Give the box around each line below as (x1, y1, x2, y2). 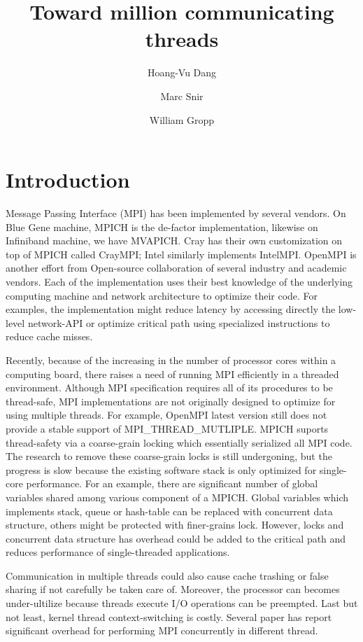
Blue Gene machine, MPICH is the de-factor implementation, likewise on (6, 219, 318, 234)
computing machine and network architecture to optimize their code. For (6, 288, 318, 302)
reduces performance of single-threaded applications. (6, 545, 230, 559)
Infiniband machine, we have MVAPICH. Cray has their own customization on (6, 233, 343, 248)
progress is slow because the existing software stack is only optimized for (6, 462, 317, 477)
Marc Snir (160, 88, 204, 103)
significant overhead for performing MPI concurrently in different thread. (6, 623, 318, 638)
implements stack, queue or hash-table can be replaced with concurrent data (6, 503, 333, 518)
